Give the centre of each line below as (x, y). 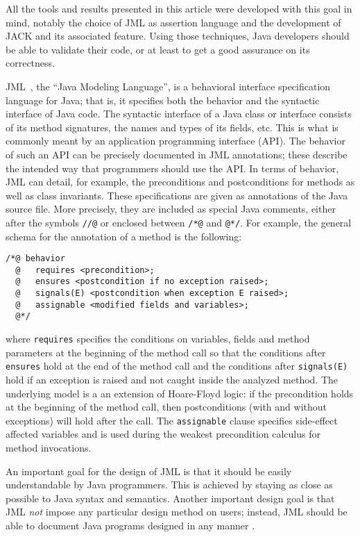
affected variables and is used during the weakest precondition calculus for (163, 434)
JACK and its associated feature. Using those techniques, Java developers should (178, 36)
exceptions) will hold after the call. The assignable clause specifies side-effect (172, 420)
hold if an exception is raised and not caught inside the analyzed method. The (172, 379)
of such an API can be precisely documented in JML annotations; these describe (177, 154)
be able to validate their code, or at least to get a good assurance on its (158, 49)
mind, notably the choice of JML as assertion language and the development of (173, 22)
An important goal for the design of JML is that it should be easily (149, 471)
